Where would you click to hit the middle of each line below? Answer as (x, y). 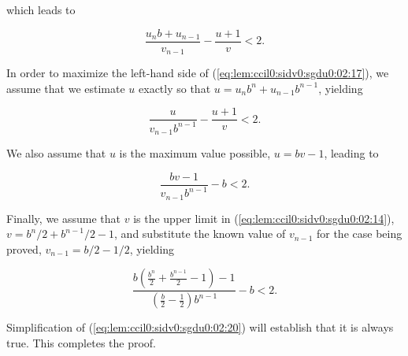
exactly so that (175, 88)
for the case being (359, 234)
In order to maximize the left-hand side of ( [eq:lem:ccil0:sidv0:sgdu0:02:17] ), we (198, 73)
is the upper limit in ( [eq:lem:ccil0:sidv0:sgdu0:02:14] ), (264, 218)
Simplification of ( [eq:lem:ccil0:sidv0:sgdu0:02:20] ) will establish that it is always (200, 327)
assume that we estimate (66, 88)
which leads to (41, 9)
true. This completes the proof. (82, 342)
